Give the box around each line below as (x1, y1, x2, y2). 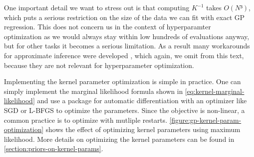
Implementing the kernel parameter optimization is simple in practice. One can (4, 76, 241, 87)
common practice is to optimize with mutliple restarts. (4, 114, 167, 125)
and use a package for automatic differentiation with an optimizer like (37, 95, 247, 106)
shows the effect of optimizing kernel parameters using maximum (46, 124, 240, 135)
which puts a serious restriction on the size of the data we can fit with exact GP (4, 12, 245, 22)
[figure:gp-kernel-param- (169, 114, 241, 125)
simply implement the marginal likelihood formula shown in (4, 86, 183, 96)
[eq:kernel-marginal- (185, 86, 245, 96)
